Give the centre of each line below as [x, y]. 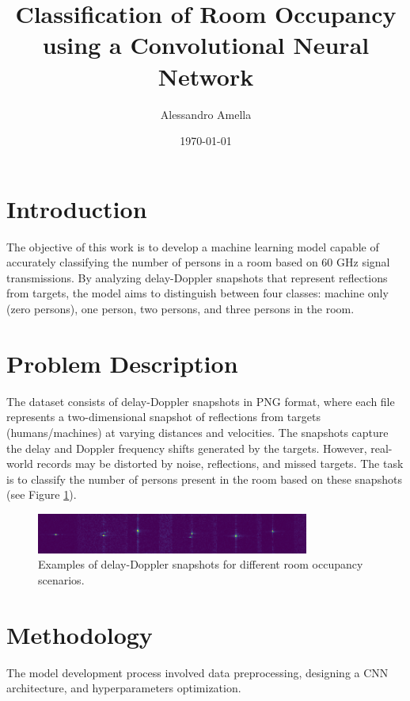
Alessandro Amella [206, 114]
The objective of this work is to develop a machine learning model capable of [193, 246]
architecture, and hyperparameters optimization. [124, 688]
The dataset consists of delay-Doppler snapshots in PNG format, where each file [201, 401]
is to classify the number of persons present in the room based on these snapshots [204, 479]
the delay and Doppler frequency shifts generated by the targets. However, [187, 448]
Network [206, 76]
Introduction [77, 208]
